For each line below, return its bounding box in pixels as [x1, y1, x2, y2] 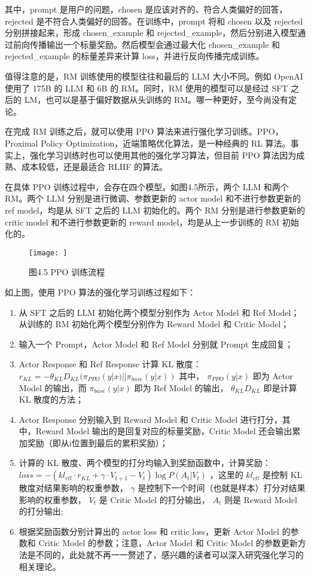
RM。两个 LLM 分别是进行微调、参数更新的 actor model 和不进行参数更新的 [5, 192, 301, 205]
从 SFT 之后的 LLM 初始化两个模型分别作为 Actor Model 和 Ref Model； [19, 306, 300, 318]
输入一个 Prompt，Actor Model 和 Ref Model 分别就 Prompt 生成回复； [19, 337, 294, 350]
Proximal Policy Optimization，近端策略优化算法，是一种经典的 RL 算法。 [5, 136, 291, 149]
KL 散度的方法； [19, 393, 84, 406]
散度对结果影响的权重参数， [19, 481, 128, 494]
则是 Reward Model [224, 493, 297, 505]
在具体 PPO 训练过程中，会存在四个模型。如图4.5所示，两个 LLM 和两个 [5, 180, 289, 193]
